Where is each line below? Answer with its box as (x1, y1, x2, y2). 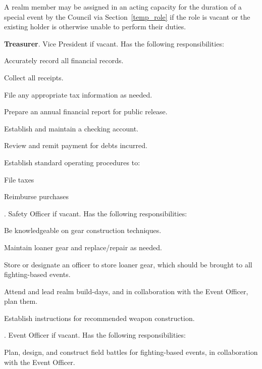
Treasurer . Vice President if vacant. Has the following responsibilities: (4, 38, 224, 49)
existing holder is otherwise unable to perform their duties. (4, 21, 186, 32)
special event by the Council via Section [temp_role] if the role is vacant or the (4, 11, 250, 22)
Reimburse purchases (4, 191, 69, 202)
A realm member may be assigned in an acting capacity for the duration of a (4, 2, 242, 12)
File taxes (4, 174, 34, 184)
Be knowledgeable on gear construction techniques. (4, 225, 162, 236)
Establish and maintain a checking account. (4, 123, 138, 133)
